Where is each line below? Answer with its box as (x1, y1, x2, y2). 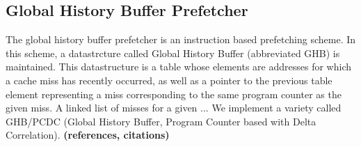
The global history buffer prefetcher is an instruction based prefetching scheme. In (6, 32, 356, 47)
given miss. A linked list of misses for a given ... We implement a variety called (6, 100, 342, 115)
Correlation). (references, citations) (6, 127, 170, 142)
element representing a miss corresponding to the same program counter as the (6, 86, 342, 101)
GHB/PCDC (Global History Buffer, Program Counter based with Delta (6, 114, 316, 128)
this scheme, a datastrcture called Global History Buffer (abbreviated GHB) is (6, 45, 340, 60)
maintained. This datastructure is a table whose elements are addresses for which (6, 59, 351, 74)
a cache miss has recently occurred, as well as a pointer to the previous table (6, 72, 332, 87)
